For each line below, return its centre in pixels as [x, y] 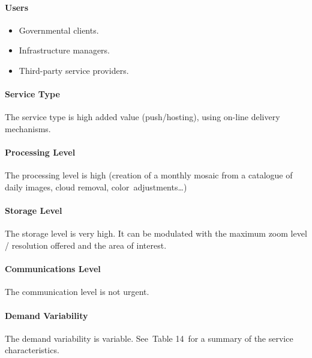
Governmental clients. [59, 30]
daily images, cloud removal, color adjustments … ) [96, 187]
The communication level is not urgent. [77, 292]
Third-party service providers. [74, 70]
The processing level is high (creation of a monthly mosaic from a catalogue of [149, 175]
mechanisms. [28, 128]
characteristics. [32, 350]
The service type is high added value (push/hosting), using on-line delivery [142, 117]
